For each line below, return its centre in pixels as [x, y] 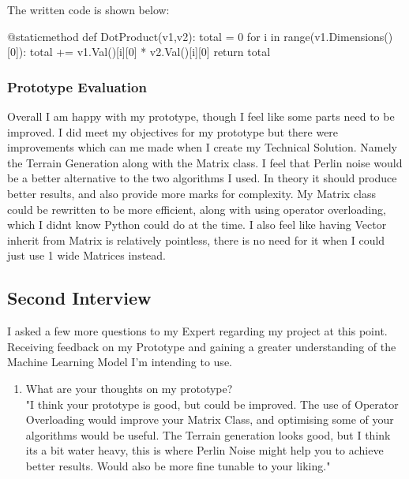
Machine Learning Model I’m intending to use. [120, 362]
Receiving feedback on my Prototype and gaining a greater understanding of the [202, 346]
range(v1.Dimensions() [338, 36]
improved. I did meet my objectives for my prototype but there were [173, 131]
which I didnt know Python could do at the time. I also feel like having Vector [197, 225]
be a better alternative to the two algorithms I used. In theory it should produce [202, 178]
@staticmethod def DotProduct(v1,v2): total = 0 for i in [144, 36]
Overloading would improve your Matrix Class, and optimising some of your [210, 419]
